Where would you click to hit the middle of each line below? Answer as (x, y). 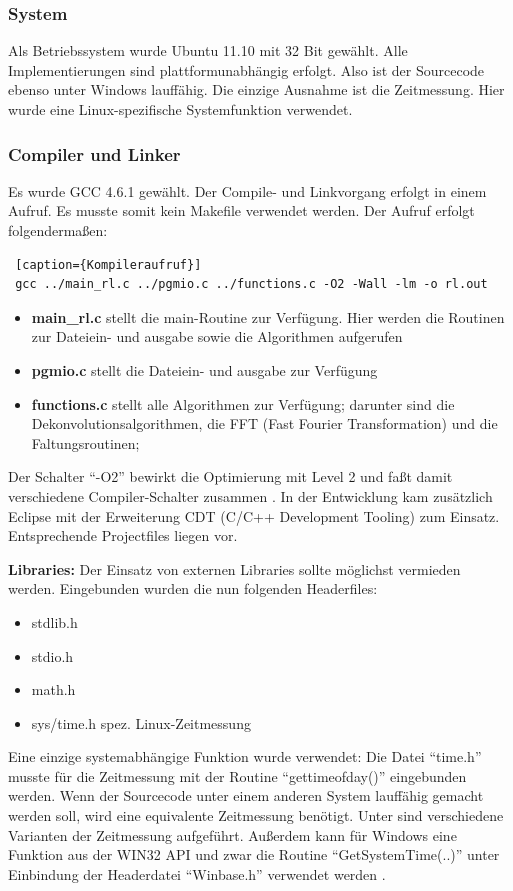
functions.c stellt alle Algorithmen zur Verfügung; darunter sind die (243, 403)
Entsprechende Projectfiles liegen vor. (123, 535)
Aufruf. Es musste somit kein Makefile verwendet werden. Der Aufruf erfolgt (241, 210)
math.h (53, 689)
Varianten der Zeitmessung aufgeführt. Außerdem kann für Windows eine (232, 834)
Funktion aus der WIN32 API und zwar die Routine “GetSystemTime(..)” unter (254, 854)
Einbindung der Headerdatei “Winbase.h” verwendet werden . (197, 873)
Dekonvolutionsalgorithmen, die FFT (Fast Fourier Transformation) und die (264, 423)
